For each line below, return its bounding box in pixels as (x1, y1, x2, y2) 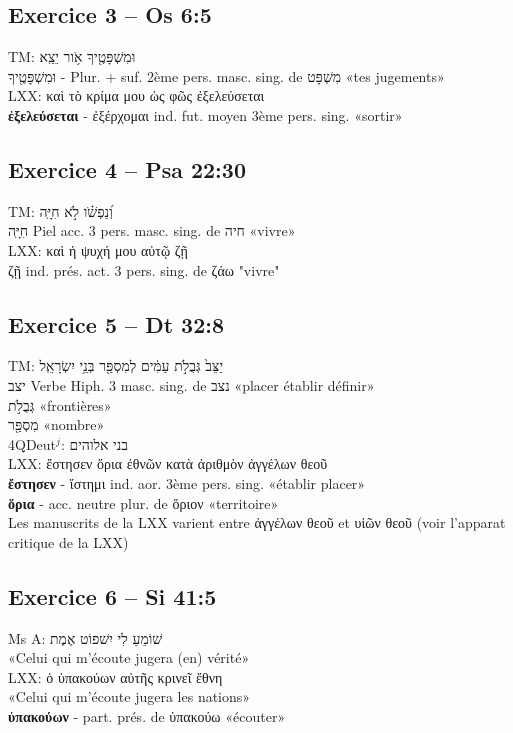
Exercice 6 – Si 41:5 (8, 580, 217, 611)
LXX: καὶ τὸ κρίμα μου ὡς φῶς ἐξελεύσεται (8, 85, 265, 106)
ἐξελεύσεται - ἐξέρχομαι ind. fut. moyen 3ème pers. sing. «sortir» (8, 104, 403, 125)
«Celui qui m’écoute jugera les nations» (8, 686, 251, 707)
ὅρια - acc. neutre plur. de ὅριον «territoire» (8, 492, 279, 513)
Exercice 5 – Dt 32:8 (8, 308, 225, 339)
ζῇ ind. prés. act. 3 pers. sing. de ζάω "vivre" (8, 259, 280, 280)
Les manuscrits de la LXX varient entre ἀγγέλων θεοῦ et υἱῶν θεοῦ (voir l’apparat (8, 512, 506, 533)
